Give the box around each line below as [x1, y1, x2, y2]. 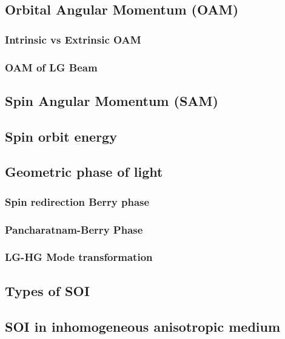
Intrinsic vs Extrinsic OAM [5, 31, 141, 47]
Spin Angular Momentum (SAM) [5, 91, 218, 110]
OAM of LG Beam [5, 59, 98, 74]
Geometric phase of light [5, 162, 163, 181]
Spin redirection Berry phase [5, 194, 150, 209]
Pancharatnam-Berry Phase [5, 222, 143, 237]
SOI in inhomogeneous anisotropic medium [5, 317, 281, 335]
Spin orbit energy [5, 127, 117, 145]
